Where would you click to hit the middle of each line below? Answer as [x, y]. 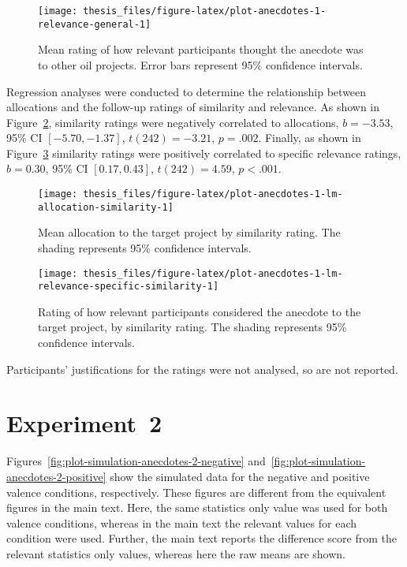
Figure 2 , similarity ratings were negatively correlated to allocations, [173, 122]
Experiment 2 [84, 423]
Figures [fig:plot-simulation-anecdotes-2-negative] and [136, 461]
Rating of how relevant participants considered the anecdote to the [200, 311]
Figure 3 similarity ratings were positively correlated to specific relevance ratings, [204, 153]
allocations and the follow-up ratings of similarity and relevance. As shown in [193, 107]
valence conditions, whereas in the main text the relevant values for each [182, 522]
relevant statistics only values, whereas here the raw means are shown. [176, 553]
